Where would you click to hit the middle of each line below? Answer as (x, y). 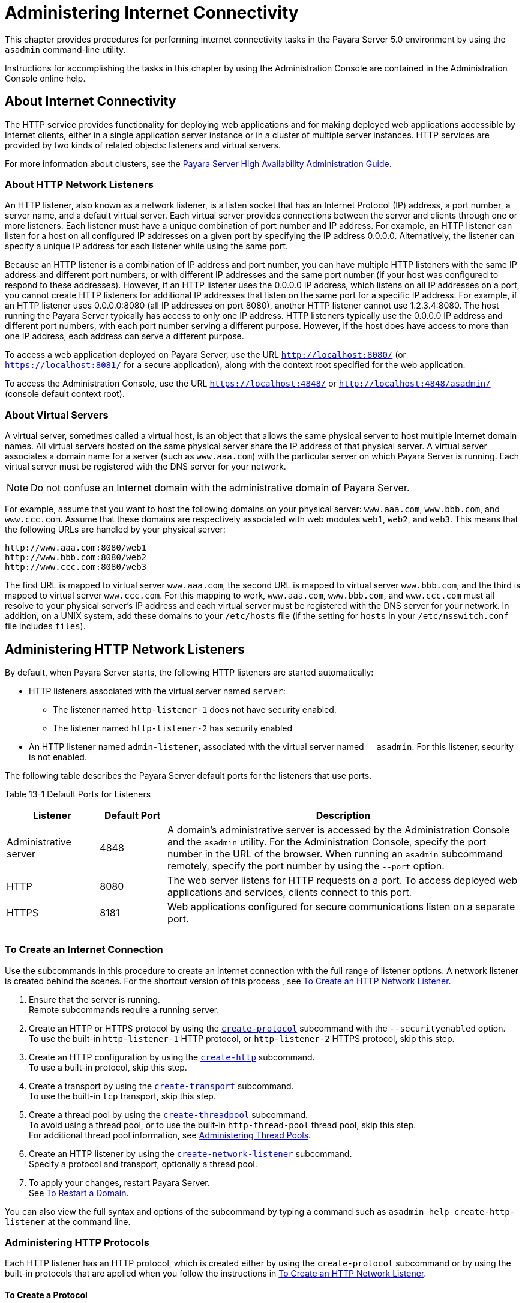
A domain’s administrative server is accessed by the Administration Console (339, 830)
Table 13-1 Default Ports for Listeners (78, 794)
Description (343, 815)
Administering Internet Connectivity (152, 13)
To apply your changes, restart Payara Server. (119, 1182)
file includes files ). (45, 626)
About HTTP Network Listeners (79, 184)
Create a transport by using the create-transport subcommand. (161, 1086)
